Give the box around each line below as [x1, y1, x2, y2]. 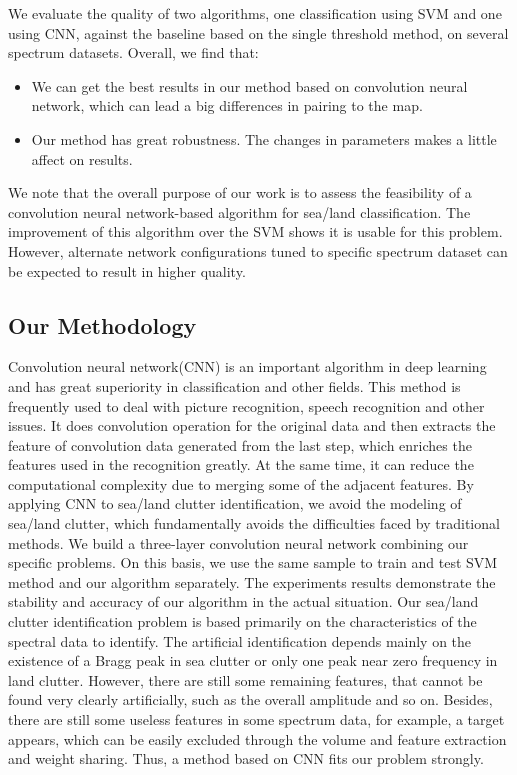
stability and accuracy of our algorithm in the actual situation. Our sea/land [8, 591, 479, 612]
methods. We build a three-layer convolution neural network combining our [8, 532, 469, 553]
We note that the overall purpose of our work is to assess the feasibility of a [8, 182, 472, 203]
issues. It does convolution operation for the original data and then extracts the [8, 415, 496, 436]
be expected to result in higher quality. [8, 260, 246, 281]
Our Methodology [8, 309, 197, 340]
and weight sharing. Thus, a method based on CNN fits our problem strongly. [8, 748, 484, 769]
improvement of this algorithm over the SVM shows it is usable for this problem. [8, 221, 503, 242]
